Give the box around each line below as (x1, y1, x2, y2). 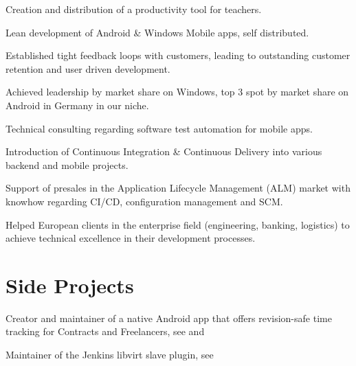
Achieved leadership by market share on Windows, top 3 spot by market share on (5, 84, 349, 99)
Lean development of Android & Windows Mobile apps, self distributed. (5, 25, 309, 39)
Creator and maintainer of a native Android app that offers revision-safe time (5, 310, 332, 325)
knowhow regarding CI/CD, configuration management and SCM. (5, 194, 283, 208)
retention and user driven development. (5, 61, 170, 76)
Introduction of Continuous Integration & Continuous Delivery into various (5, 144, 322, 159)
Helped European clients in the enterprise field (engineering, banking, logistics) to (5, 217, 350, 231)
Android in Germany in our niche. (5, 98, 149, 112)
